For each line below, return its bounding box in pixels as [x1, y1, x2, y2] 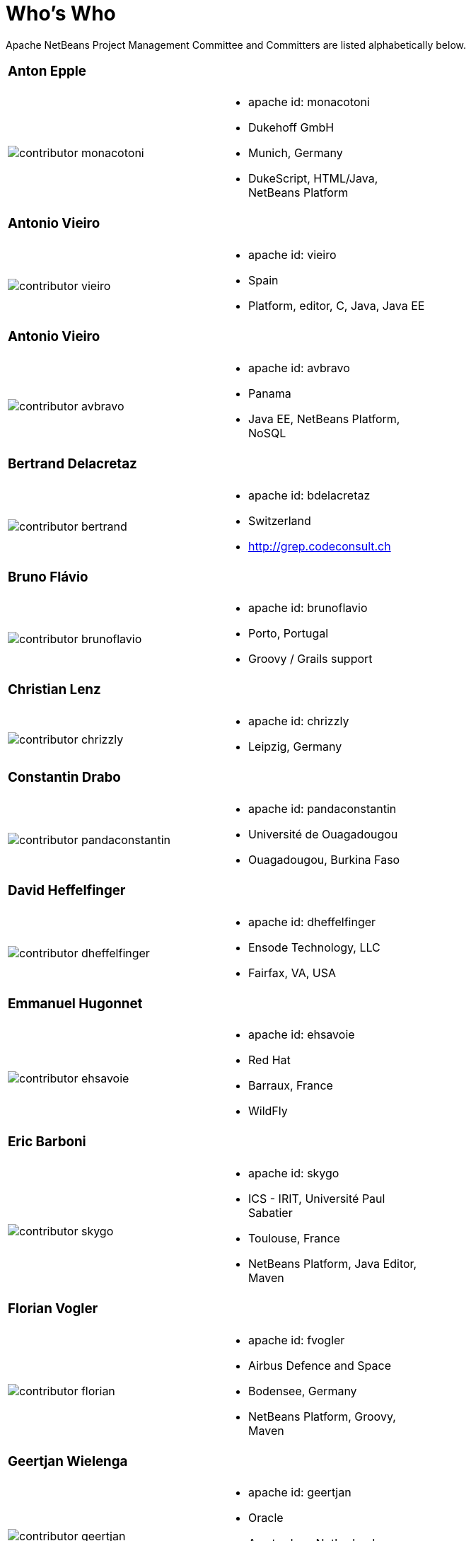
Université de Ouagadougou [248, 826, 398, 841]
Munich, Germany [248, 146, 343, 161]
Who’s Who [6, 1, 116, 25]
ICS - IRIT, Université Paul [248, 1191, 385, 1206]
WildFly [248, 1104, 288, 1119]
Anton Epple [8, 62, 86, 79]
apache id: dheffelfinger [248, 914, 376, 929]
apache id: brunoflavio [248, 601, 368, 616]
